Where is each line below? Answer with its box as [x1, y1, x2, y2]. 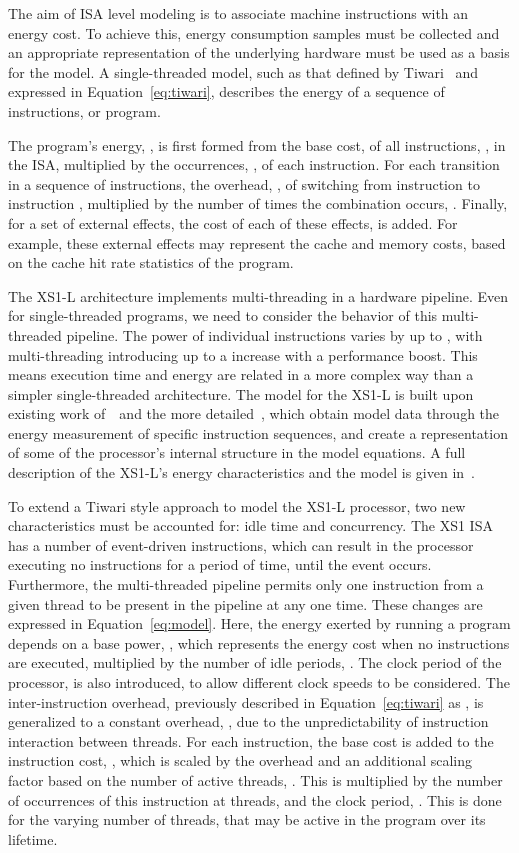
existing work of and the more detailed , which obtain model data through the [8, 403, 500, 424]
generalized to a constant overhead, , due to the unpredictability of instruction [8, 711, 489, 732]
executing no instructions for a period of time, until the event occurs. [8, 554, 432, 575]
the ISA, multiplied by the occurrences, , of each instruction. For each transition [8, 154, 500, 175]
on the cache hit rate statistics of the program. [8, 252, 294, 273]
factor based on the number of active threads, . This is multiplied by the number [8, 769, 503, 790]
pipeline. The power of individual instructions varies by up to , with [66, 324, 483, 345]
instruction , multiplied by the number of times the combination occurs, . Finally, [8, 193, 508, 214]
